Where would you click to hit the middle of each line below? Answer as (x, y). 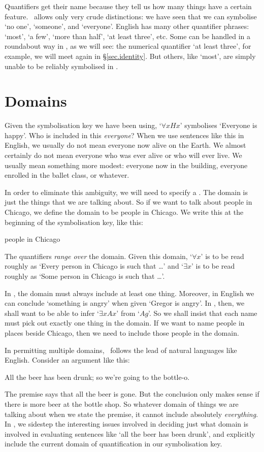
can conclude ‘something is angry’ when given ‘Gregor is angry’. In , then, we (125, 303)
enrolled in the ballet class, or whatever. (67, 175)
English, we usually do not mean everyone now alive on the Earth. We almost (125, 145)
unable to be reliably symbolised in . (61, 66)
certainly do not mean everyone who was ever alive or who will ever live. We (123, 155)
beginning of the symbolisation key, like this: (74, 222)
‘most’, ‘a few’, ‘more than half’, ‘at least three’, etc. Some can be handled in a (128, 36)
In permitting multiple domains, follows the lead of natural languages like (121, 350)
